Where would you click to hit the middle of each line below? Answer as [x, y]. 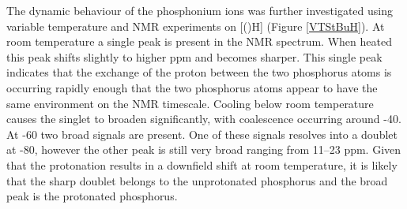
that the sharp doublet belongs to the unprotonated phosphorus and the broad [197, 180]
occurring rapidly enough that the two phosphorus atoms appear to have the [192, 87]
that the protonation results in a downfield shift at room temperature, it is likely [202, 164]
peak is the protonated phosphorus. [92, 196]
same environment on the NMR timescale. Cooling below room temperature [190, 103]
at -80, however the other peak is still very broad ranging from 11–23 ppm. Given [204, 149]
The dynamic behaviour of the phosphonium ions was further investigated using [200, 10]
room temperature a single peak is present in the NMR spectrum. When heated [199, 41]
